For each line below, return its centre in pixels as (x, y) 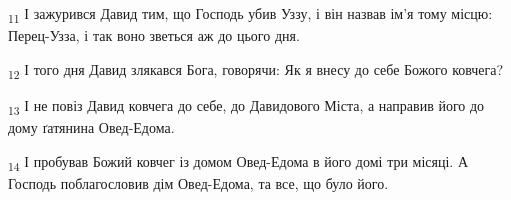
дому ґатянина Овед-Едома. (91, 126)
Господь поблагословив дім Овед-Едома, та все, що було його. (198, 182)
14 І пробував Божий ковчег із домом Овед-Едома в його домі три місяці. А (238, 162)
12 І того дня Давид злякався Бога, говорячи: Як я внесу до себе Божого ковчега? (256, 70)
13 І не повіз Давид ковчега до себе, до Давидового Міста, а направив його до (246, 106)
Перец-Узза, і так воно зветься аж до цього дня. (154, 35)
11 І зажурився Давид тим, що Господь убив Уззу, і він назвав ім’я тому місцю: (250, 14)
